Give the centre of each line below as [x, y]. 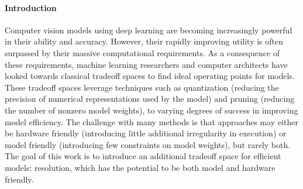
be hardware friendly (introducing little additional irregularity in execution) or [146, 133]
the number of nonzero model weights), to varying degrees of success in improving [151, 110]
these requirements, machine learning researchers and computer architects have [146, 64]
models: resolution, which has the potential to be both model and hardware [140, 167]
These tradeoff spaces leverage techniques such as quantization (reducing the [142, 87]
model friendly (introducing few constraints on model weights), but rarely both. [148, 144]
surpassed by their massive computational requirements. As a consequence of [142, 52]
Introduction [31, 7]
